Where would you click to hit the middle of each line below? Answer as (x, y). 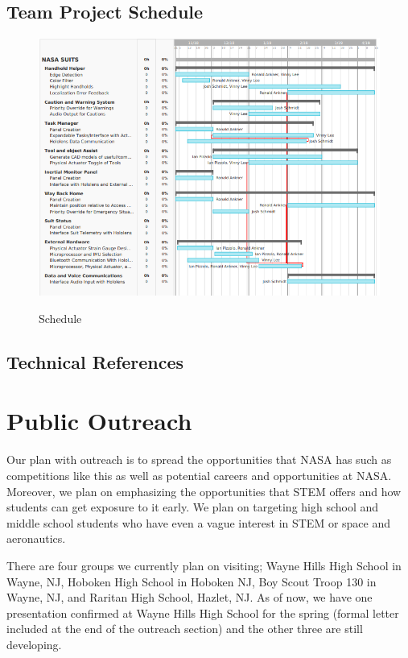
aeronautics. (36, 538)
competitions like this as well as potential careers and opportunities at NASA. (199, 476)
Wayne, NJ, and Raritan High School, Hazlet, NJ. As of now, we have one (190, 597)
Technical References (95, 361)
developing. (34, 644)
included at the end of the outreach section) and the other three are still (185, 629)
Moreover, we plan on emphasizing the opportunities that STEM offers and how (204, 491)
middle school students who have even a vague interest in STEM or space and (199, 522)
